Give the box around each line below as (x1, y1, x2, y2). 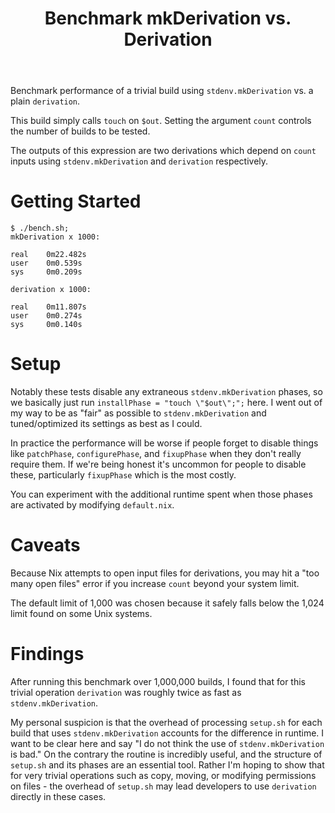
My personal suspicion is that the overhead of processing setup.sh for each (10, 716, 323, 728)
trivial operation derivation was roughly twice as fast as (10, 686, 242, 698)
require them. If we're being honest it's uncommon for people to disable (10, 458, 307, 471)
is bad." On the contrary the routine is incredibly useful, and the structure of (10, 748, 323, 760)
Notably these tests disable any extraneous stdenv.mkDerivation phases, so (10, 386, 323, 398)
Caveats (10, 534, 81, 557)
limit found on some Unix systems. (10, 608, 153, 619)
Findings (10, 643, 85, 666)
